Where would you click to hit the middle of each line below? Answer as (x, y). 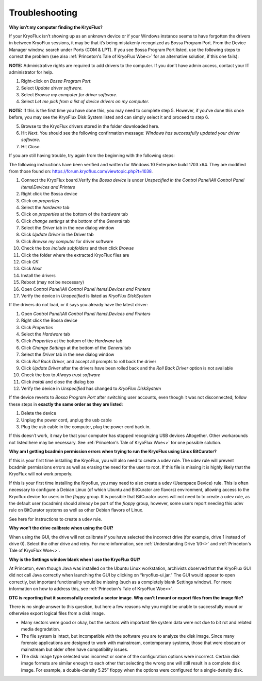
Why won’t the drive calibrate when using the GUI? (61, 528)
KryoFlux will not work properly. (41, 474)
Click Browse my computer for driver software (67, 241)
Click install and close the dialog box (58, 382)
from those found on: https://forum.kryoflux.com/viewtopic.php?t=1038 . (81, 171)
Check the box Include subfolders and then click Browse (78, 248)
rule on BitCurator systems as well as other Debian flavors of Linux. (76, 510)
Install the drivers (38, 275)
